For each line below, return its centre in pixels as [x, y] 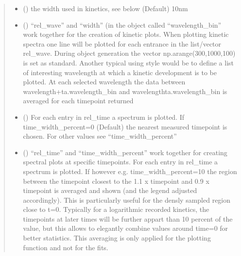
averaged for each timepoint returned [78, 101]
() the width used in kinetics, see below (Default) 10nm [105, 8]
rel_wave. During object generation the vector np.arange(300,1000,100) [129, 53]
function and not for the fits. [66, 247]
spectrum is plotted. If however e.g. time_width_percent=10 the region [130, 171]
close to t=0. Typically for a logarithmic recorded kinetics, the [116, 209]
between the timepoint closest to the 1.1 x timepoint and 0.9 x [116, 181]
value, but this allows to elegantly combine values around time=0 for [126, 228]
